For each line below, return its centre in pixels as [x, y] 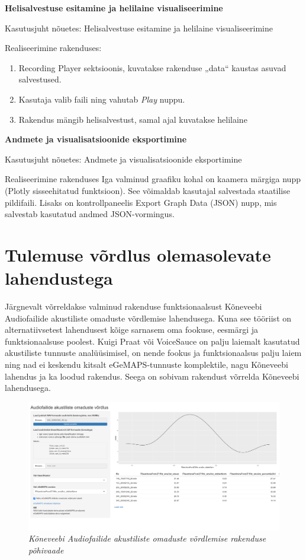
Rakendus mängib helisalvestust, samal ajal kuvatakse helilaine [133, 119]
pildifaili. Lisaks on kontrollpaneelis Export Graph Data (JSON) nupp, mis [141, 202]
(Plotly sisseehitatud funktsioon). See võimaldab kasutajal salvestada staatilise [147, 190]
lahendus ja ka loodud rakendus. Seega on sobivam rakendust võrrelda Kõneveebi [152, 376]
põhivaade [46, 550]
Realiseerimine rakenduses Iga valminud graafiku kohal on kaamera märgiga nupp [153, 179]
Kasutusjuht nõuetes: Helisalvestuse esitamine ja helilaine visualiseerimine [139, 28]
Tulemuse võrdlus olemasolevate [138, 254]
